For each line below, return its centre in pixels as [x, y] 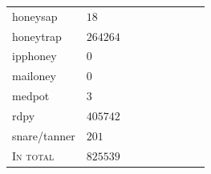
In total [33, 155]
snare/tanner [44, 135]
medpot [31, 96]
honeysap [35, 16]
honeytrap [37, 36]
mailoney [34, 76]
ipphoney [34, 56]
